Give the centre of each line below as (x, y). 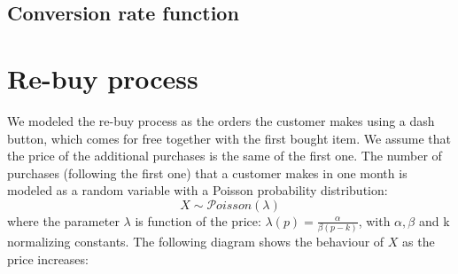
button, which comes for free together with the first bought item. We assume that (229, 138)
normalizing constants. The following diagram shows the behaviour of (196, 242)
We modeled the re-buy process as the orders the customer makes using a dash (221, 120)
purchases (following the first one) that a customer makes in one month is (207, 172)
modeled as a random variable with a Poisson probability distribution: (198, 190)
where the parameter (63, 220)
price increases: (48, 258)
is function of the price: (198, 220)
